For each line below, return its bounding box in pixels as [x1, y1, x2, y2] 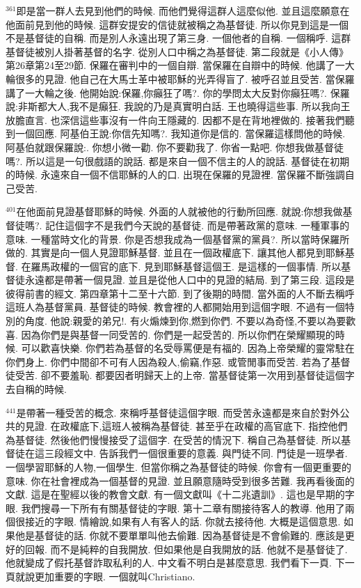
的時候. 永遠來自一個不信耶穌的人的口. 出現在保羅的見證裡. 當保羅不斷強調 [6, 167, 345, 182]
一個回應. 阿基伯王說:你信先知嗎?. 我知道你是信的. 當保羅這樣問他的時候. [15, 126, 346, 141]
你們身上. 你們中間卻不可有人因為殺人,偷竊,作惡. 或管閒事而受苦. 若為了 [6, 354, 331, 369]
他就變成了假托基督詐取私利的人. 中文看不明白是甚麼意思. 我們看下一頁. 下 [6, 555, 345, 570]
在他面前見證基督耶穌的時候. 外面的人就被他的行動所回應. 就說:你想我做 [16, 204, 343, 219]
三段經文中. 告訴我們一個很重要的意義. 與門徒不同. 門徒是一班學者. [44, 446, 348, 461]
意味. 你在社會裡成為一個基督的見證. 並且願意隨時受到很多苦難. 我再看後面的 [6, 473, 355, 488]
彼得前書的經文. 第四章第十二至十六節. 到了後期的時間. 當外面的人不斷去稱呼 [6, 286, 355, 300]
